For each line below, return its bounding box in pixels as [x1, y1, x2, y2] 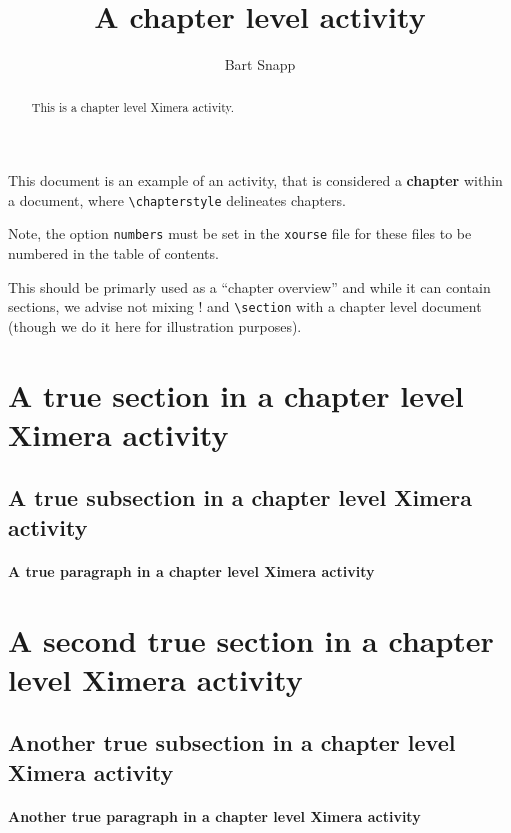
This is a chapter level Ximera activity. [31, 98, 235, 115]
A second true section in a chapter [8, 619, 494, 660]
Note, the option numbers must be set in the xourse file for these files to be [8, 223, 472, 244]
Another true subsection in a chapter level [8, 727, 456, 758]
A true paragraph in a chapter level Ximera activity [8, 560, 375, 581]
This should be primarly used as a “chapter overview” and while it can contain [8, 276, 491, 297]
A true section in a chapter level [8, 374, 464, 415]
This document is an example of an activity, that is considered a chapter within [8, 170, 503, 191]
